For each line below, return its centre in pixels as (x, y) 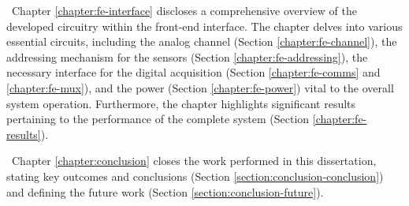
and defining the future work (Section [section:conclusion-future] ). (165, 191)
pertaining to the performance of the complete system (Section (158, 119)
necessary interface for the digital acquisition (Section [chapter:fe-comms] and (193, 72)
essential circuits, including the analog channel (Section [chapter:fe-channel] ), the (202, 41)
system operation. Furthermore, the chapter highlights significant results (181, 103)
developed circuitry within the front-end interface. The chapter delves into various (204, 26)
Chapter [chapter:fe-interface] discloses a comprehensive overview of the (184, 10)
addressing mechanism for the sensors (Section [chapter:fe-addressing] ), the (187, 56)
